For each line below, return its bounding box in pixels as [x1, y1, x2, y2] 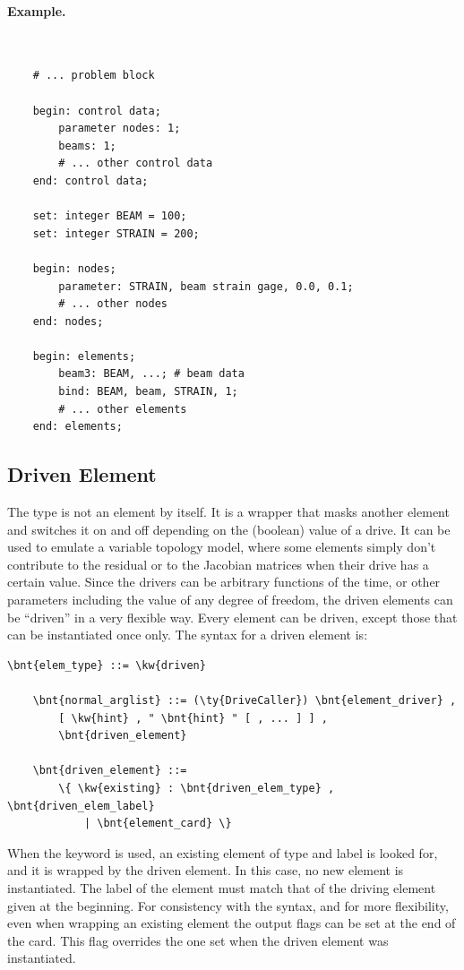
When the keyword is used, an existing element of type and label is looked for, [7, 843, 438, 862]
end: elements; [32, 420, 123, 433]
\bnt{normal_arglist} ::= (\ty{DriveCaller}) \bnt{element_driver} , [32, 694, 457, 707]
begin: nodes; [32, 262, 116, 275]
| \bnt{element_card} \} [83, 817, 232, 830]
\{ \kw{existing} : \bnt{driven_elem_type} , [58, 781, 335, 794]
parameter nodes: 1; [58, 122, 181, 135]
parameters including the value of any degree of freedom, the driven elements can [7, 590, 453, 609]
